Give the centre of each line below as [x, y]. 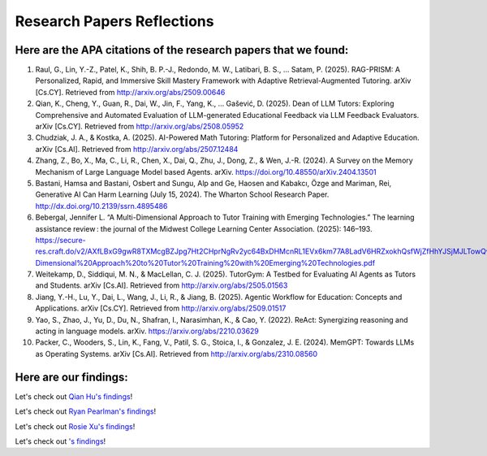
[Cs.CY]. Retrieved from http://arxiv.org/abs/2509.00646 [130, 92]
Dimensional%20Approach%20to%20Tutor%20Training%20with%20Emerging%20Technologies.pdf [205, 263]
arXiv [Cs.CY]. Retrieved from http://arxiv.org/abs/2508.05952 [140, 127]
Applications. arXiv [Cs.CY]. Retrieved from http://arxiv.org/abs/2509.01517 [161, 308]
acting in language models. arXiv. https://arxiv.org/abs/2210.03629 [147, 331]
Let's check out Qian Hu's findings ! [74, 396]
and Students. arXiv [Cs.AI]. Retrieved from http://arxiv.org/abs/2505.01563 [162, 285]
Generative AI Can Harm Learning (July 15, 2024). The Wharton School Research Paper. [182, 194]
